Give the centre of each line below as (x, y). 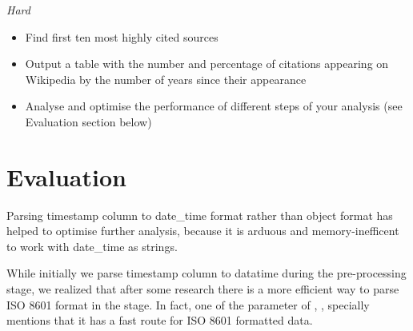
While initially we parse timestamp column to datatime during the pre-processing (206, 273)
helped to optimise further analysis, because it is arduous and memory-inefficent (203, 231)
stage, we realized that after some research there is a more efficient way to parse (203, 289)
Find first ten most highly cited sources (122, 36)
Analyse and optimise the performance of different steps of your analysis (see (214, 106)
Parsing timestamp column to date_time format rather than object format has (200, 215)
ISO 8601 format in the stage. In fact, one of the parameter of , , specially (188, 304)
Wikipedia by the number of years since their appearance (166, 79)
